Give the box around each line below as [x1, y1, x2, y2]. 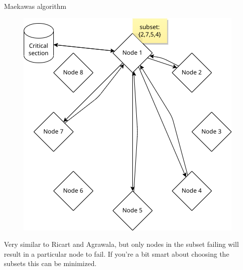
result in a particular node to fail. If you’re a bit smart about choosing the [4, 248, 229, 259]
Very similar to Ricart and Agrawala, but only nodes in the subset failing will [4, 239, 239, 249]
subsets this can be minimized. [4, 258, 97, 269]
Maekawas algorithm [4, 1, 67, 11]
